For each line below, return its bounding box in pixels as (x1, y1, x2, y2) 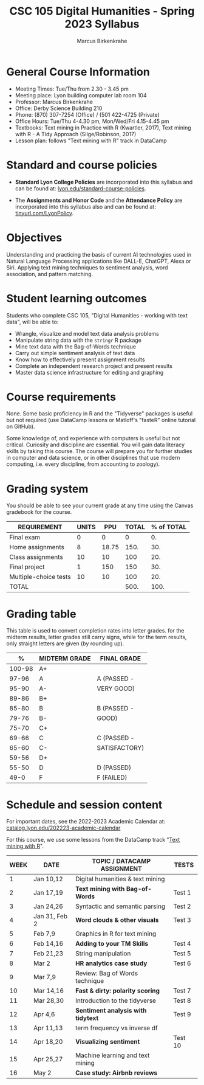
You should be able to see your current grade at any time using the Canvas (6, 502, 194, 509)
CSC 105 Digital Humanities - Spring (9, 4, 195, 18)
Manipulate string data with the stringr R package (15, 336, 141, 344)
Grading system (6, 482, 89, 496)
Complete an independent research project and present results (15, 362, 173, 369)
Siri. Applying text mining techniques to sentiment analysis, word (6, 263, 168, 271)
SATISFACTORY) (97, 744, 144, 752)
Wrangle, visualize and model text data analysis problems (15, 330, 160, 337)
